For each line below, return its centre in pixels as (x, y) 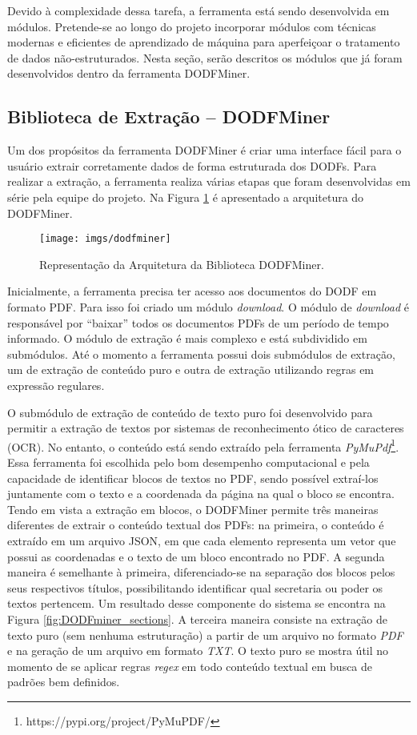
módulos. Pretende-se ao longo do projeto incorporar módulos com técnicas (192, 26)
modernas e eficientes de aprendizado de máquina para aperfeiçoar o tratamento (204, 42)
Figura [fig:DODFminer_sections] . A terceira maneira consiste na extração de (197, 619)
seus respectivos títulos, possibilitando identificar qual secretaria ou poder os (195, 587)
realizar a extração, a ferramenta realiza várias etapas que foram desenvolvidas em (209, 181)
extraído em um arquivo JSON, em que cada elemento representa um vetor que (202, 540)
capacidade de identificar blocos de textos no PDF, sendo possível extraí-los (193, 478)
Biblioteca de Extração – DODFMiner (169, 116)
